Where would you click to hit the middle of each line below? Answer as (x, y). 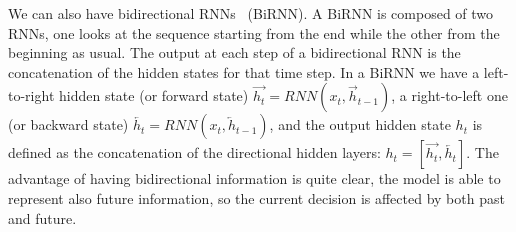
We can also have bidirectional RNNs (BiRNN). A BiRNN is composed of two (251, 13)
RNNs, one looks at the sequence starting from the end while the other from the (254, 32)
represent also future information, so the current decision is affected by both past (256, 197)
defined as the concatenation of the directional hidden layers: (194, 152)
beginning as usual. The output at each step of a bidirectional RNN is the (234, 52)
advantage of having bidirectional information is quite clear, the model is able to (254, 178)
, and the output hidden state (360, 124)
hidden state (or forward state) (153, 95)
